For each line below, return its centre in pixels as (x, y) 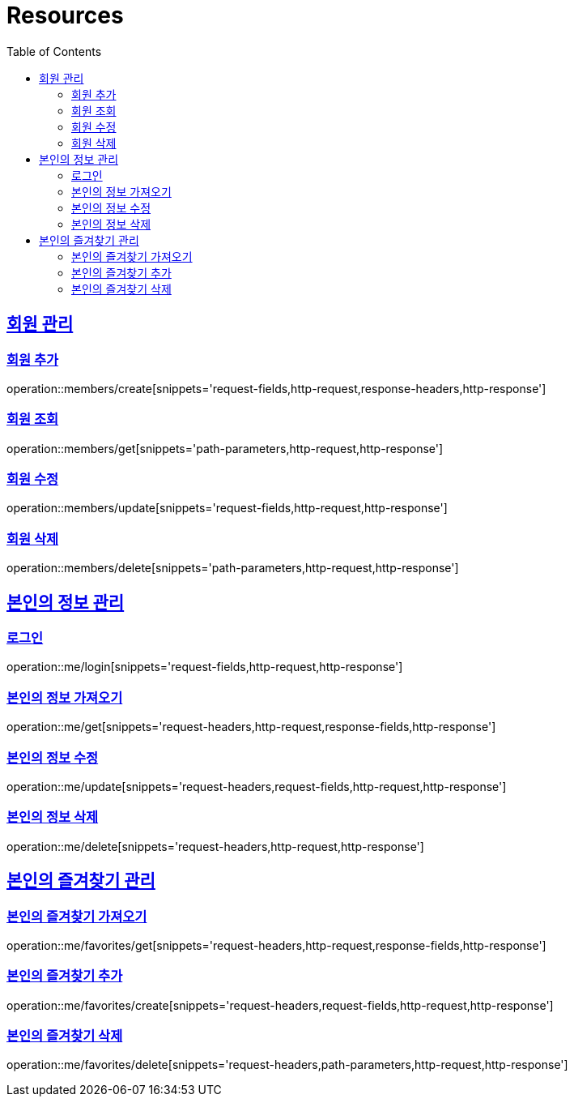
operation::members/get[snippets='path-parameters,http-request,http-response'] (225, 448)
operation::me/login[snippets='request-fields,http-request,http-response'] (205, 667)
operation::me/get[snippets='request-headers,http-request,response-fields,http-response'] (251, 727)
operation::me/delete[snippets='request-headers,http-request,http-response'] (215, 846)
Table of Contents (54, 51)
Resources (65, 15)
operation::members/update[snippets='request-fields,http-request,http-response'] (227, 508)
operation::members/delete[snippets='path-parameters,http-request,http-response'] (233, 568)
